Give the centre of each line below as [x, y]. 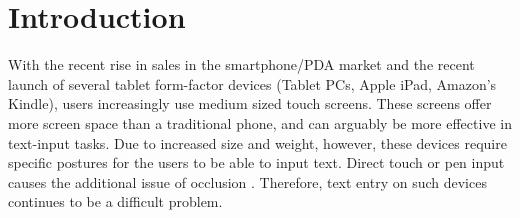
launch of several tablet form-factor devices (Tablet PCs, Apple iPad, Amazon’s [252, 83]
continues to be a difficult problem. [115, 201]
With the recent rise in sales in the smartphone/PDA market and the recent [241, 64]
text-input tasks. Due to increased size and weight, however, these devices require [257, 142]
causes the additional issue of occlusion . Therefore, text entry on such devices [247, 181]
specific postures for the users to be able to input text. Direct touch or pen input [256, 162]
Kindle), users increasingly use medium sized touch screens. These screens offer [250, 103]
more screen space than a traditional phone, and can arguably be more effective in [260, 122]
